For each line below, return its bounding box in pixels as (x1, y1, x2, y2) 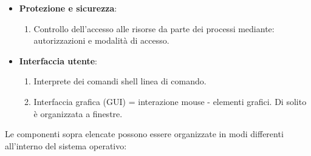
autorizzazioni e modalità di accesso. (33, 34, 169, 47)
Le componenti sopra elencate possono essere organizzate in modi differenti (5, 127, 284, 140)
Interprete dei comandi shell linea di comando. (33, 75, 207, 87)
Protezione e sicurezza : (19, 2, 117, 14)
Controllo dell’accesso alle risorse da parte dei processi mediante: (33, 22, 275, 35)
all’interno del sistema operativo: (5, 139, 127, 152)
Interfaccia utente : (19, 54, 97, 67)
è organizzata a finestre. (33, 107, 123, 120)
